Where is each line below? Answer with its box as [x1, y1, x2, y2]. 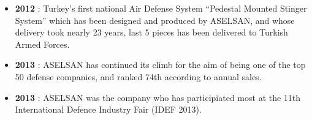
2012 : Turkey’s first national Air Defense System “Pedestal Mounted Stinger [15, 2, 307, 14]
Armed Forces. [15, 37, 70, 50]
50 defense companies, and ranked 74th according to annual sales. [15, 70, 262, 83]
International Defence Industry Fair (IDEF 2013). [15, 103, 202, 116]
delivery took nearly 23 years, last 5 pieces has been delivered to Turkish [15, 26, 288, 39]
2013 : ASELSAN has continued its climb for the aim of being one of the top [15, 58, 306, 71]
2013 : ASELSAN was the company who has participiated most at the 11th [15, 91, 301, 103]
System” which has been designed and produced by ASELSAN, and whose [15, 13, 295, 26]
